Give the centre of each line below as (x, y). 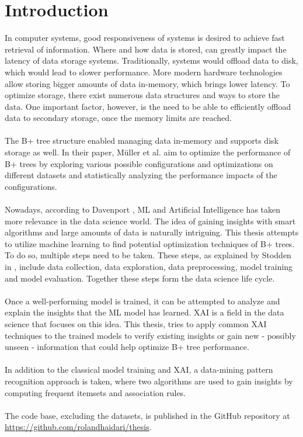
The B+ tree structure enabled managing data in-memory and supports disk (142, 141)
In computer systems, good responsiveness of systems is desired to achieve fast (145, 38)
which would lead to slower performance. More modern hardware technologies (144, 72)
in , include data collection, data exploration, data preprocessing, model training (149, 266)
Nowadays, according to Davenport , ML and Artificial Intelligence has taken (143, 209)
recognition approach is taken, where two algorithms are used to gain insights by (149, 381)
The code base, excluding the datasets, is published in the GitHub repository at (147, 415)
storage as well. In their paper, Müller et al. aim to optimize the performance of (148, 152)
